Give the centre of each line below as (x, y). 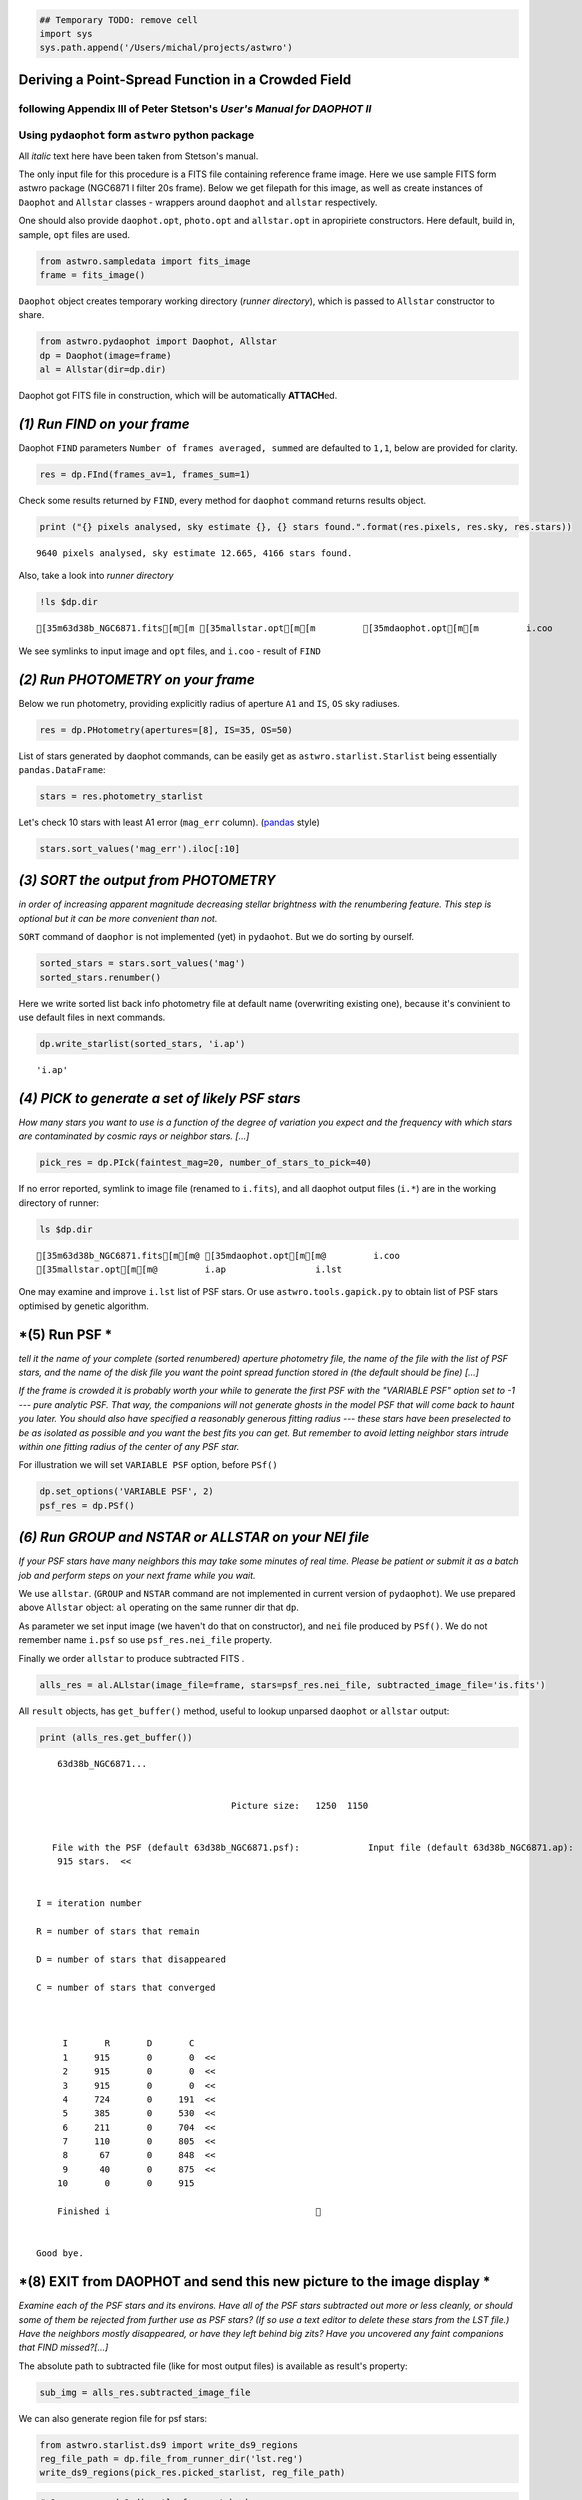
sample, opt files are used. (74, 234)
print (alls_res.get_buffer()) (116, 1737)
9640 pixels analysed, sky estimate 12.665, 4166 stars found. (194, 553)
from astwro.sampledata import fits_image (145, 261)
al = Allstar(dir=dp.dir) (103, 369)
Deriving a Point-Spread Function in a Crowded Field (185, 79)
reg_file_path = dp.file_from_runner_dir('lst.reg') (171, 2459)
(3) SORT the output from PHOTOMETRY (147, 880)
